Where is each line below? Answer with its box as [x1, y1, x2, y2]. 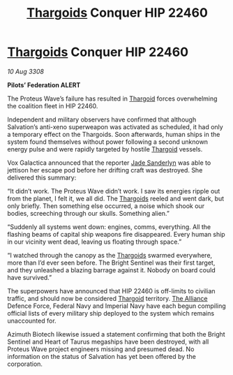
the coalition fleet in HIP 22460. [7, 101, 98, 110]
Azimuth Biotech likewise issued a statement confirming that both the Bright [7, 330, 225, 338]
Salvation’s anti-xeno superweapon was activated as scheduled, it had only [7, 122, 223, 131]
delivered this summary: [7, 173, 77, 182]
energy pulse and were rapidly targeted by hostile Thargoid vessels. [7, 145, 203, 153]
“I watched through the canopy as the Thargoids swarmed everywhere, [7, 251, 213, 259]
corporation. [7, 360, 43, 368]
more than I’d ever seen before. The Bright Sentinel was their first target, [7, 258, 216, 267]
